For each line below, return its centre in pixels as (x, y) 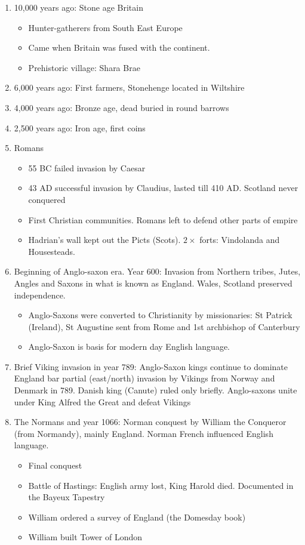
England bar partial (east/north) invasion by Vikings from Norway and (144, 378)
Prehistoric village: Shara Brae (84, 67)
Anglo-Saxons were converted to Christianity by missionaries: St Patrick (160, 315)
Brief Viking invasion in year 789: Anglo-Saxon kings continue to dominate (151, 366)
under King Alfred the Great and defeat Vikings (102, 401)
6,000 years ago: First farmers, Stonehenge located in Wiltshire (129, 87)
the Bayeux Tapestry (67, 497)
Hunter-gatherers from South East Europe (105, 27)
